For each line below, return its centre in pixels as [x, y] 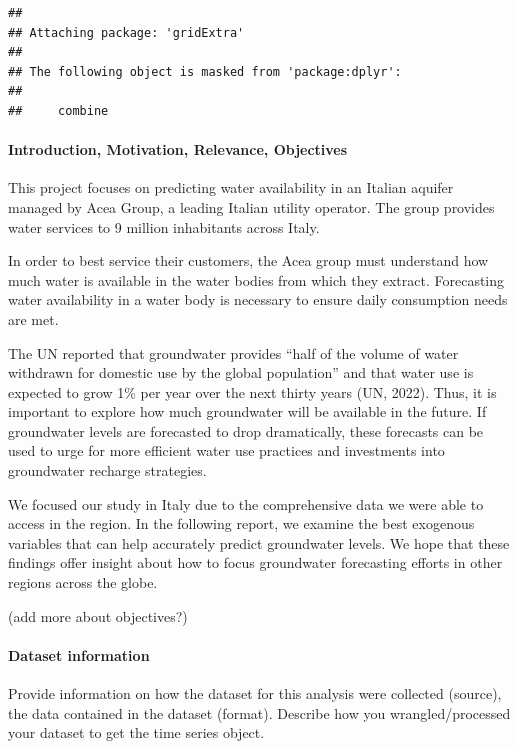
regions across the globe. [83, 582]
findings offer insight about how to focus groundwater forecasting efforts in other [255, 562]
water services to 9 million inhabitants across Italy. [164, 226]
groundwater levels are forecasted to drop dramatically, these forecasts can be [246, 430]
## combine [58, 110]
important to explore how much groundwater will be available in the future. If [247, 411]
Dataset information [79, 654]
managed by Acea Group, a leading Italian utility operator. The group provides [251, 206]
